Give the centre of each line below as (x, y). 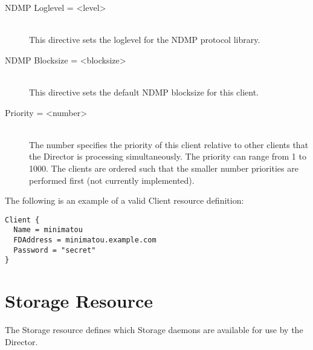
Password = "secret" (55, 250)
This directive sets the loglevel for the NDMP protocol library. (145, 40)
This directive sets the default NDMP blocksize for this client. (144, 92)
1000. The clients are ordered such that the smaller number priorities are (164, 168)
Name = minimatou (48, 230)
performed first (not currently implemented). (112, 180)
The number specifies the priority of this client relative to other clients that (169, 144)
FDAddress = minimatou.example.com (85, 240)
